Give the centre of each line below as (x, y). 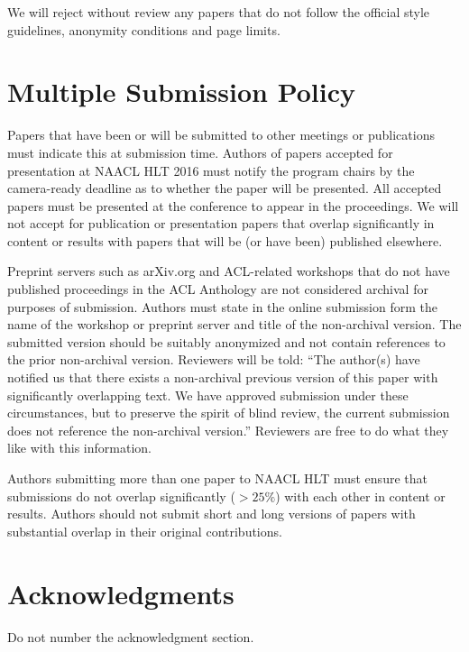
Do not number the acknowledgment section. (131, 636)
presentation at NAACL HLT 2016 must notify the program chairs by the (211, 170)
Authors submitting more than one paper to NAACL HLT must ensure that (217, 478)
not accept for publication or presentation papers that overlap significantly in (221, 223)
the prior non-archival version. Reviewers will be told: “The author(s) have (214, 359)
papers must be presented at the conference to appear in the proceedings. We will (233, 205)
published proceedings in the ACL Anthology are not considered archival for (218, 289)
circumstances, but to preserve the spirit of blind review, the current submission (229, 413)
